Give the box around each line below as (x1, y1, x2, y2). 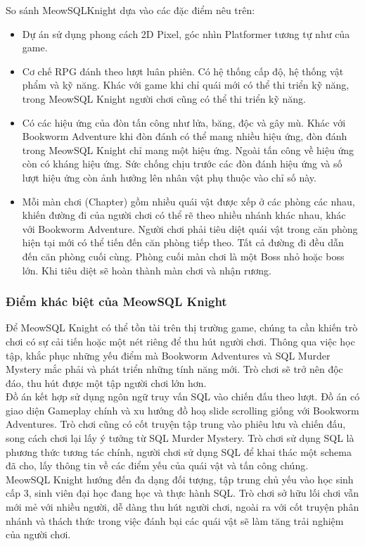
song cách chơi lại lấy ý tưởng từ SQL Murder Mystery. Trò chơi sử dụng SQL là (6, 431, 354, 445)
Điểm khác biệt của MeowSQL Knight (6, 293, 227, 310)
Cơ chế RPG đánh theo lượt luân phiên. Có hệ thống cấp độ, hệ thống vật (22, 63, 344, 78)
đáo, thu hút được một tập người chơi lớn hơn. (6, 375, 207, 390)
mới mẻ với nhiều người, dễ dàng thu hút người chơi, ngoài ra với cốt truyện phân (6, 500, 359, 514)
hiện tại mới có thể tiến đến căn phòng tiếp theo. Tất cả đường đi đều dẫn (22, 235, 344, 250)
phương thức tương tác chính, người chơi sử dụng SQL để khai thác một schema (6, 444, 352, 459)
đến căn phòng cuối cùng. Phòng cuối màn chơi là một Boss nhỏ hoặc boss (22, 248, 345, 263)
